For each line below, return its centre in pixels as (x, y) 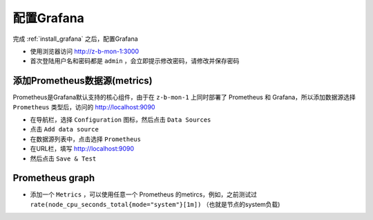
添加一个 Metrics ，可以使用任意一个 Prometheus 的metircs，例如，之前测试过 (144, 194)
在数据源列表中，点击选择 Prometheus (86, 139)
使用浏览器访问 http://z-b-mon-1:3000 (85, 51)
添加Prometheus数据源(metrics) (83, 81)
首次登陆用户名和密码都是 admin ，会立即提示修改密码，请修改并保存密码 (135, 61)
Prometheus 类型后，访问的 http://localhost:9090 (84, 107)
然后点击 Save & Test (63, 158)
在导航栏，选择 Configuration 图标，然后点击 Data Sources (121, 120)
